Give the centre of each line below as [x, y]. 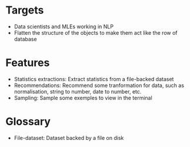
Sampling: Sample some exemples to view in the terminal [83, 98]
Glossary [28, 122]
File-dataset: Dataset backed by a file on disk [69, 138]
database [25, 39]
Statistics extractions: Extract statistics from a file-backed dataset [94, 79]
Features [28, 63]
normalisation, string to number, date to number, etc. [78, 91]
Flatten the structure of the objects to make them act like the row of [96, 32]
